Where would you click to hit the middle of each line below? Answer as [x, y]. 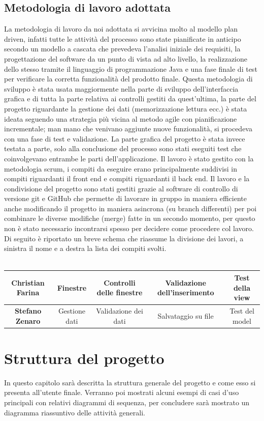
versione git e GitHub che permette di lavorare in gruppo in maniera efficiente [125, 198]
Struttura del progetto [84, 358]
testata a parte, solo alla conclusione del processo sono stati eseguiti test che [123, 148]
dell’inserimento [186, 292]
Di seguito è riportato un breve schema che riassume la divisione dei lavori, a [124, 238]
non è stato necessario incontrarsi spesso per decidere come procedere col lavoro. [129, 228]
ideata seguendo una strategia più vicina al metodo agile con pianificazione [121, 118]
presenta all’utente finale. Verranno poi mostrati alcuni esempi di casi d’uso [122, 392]
